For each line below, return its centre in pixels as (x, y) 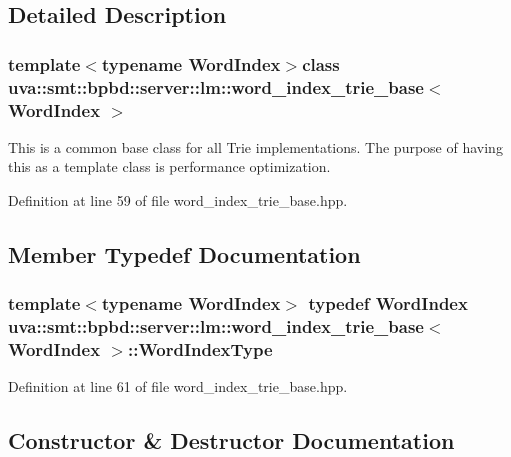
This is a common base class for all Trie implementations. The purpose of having (255, 146)
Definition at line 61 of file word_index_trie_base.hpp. (178, 386)
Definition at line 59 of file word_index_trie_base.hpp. (178, 200)
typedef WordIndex (388, 303)
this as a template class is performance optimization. (169, 166)
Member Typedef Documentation (184, 254)
